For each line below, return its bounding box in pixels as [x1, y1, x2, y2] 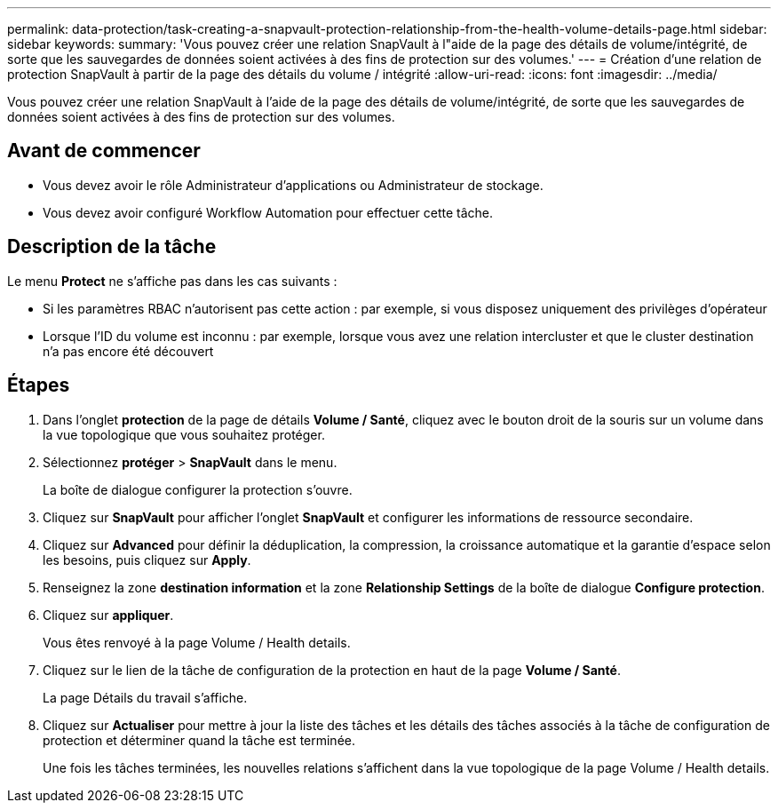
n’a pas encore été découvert [43, 343, 214, 359]
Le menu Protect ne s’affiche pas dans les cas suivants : [7, 273, 337, 289]
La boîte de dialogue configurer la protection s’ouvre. [43, 481, 353, 497]
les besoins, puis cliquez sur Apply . [43, 552, 251, 568]
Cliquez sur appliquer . [43, 607, 174, 623]
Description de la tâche [7, 235, 217, 258]
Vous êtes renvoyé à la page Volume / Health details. [43, 634, 351, 650]
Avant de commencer [7, 139, 201, 163]
